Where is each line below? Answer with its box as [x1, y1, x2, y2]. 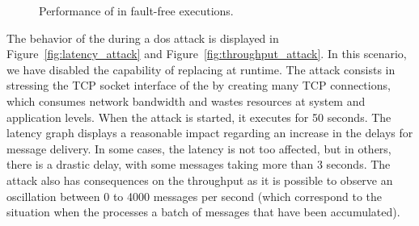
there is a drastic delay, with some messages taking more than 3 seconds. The [6, 156, 391, 173]
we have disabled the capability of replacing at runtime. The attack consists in [6, 61, 396, 77]
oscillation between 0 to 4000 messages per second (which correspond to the [6, 187, 383, 204]
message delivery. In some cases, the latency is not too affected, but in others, [6, 140, 391, 157]
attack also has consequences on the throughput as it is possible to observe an [6, 171, 393, 188]
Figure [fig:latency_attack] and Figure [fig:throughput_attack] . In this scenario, [6, 45, 407, 62]
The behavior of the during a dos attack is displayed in [6, 29, 279, 46]
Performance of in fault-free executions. [39, 2, 234, 19]
